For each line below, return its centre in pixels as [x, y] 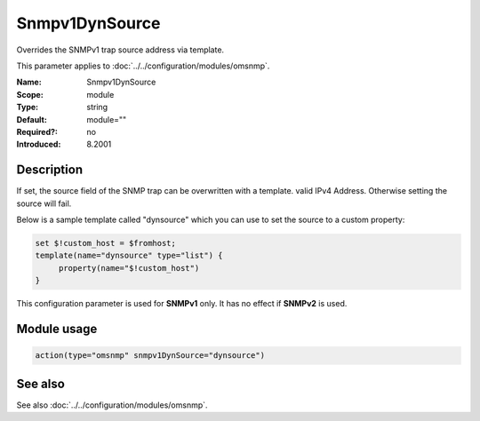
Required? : [37, 131]
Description [50, 170]
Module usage [57, 329]
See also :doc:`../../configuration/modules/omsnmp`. [112, 405]
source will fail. [44, 203]
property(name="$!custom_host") [129, 268]
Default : [32, 119]
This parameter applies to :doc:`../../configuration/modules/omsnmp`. [143, 66]
